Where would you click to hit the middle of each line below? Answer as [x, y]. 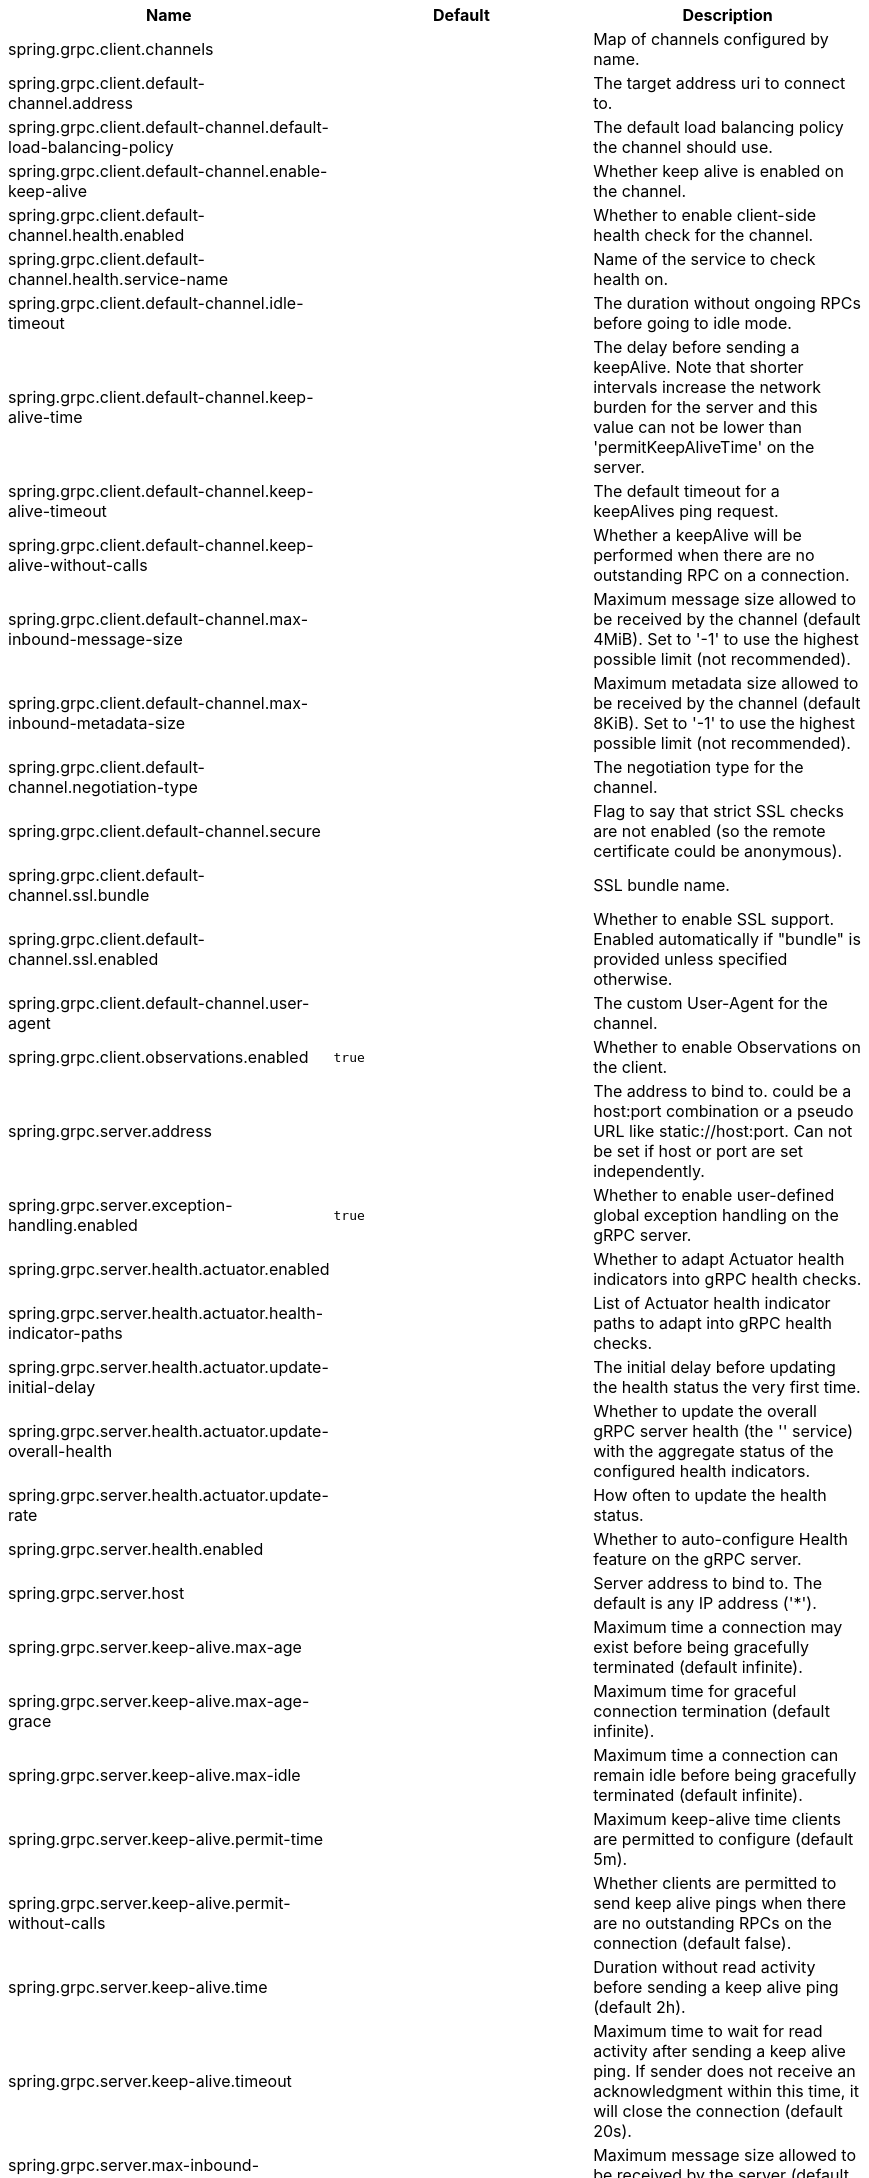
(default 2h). [639, 2007]
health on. [631, 279]
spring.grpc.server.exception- [120, 1205]
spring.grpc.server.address [110, 1131]
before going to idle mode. [692, 323]
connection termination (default [711, 1711]
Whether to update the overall [705, 1411]
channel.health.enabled [96, 235]
